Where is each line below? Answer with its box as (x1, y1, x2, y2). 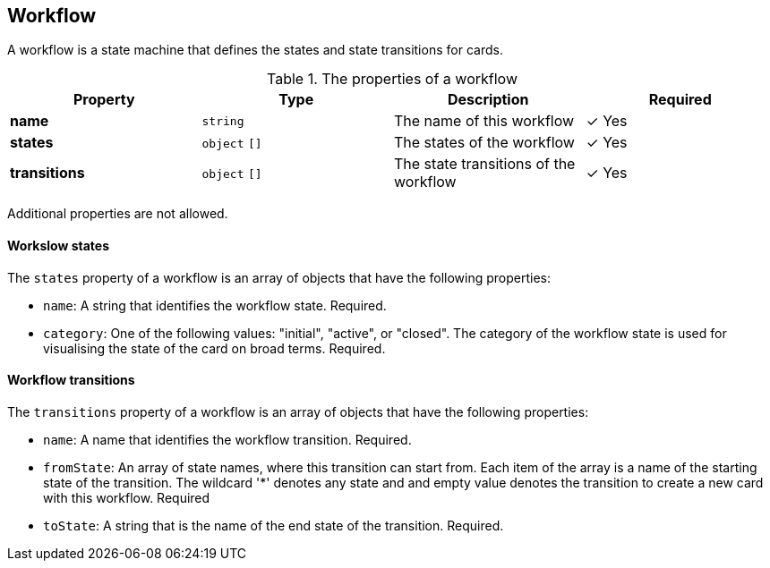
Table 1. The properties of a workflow (267, 70, 518, 89)
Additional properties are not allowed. (7, 206, 228, 222)
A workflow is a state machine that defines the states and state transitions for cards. (7, 42, 503, 58)
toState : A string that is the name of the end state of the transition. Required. (43, 517, 504, 533)
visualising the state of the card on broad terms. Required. (43, 340, 386, 356)
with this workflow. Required (43, 489, 210, 505)
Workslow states (7, 238, 110, 254)
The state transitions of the (394, 155, 576, 174)
